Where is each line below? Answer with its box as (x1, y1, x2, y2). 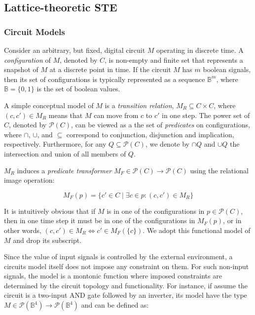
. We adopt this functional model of (143, 225, 251, 235)
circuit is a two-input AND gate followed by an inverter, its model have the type (4, 290, 247, 300)
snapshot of (4, 64, 38, 75)
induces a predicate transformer (17, 165, 112, 175)
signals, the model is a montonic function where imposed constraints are (4, 271, 222, 281)
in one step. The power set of (162, 110, 250, 120)
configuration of (4, 54, 51, 65)
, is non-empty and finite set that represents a (105, 54, 243, 65)
